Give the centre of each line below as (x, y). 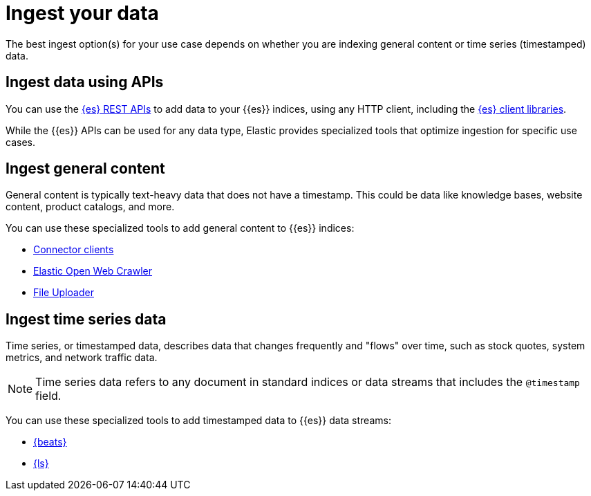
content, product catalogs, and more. (90, 207)
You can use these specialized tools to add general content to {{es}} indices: (180, 228)
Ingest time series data (86, 319)
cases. (20, 142)
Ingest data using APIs (85, 82)
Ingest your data (82, 13)
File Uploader (64, 293)
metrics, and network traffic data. (82, 358)
